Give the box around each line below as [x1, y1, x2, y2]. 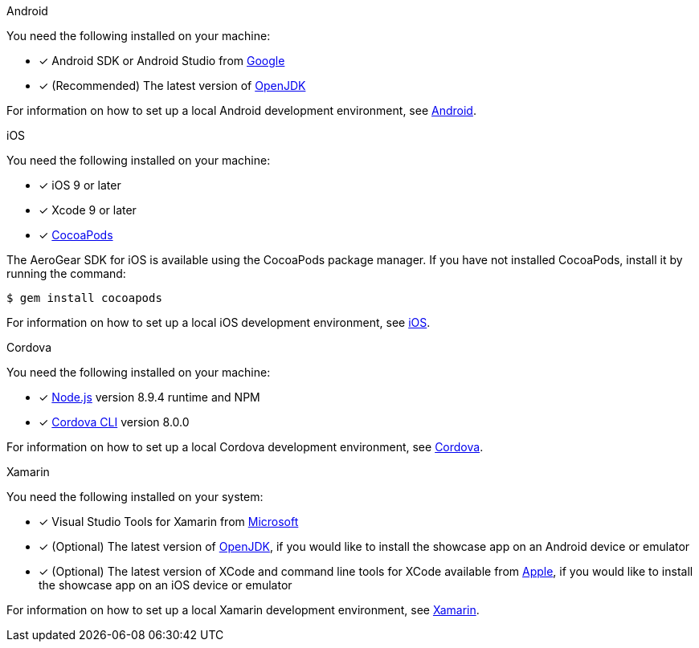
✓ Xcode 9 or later [39, 203, 137, 217]
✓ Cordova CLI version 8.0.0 [39, 415, 190, 429]
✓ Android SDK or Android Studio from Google [39, 54, 285, 67]
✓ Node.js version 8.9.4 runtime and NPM [39, 390, 260, 404]
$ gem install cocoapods [6, 291, 162, 304]
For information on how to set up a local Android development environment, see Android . [6, 104, 476, 117]
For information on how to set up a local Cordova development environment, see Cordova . [6, 440, 484, 454]
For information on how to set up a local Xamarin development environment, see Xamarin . [6, 603, 480, 617]
